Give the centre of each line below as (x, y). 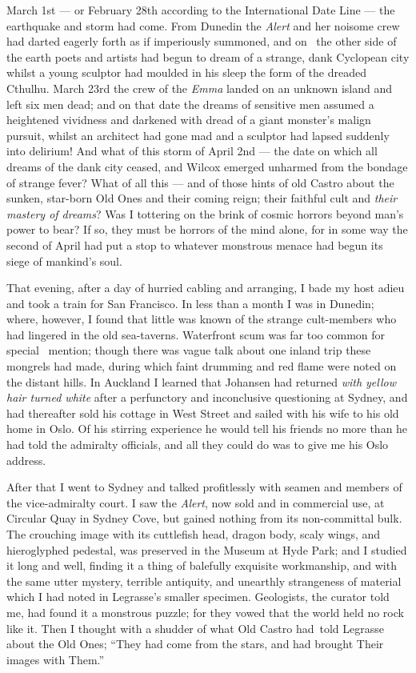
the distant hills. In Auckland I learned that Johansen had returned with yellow (201, 381)
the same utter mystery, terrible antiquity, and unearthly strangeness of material (204, 581)
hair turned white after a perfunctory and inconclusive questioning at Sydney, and (207, 397)
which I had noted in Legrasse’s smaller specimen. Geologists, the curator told (198, 597)
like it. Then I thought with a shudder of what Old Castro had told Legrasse (195, 628)
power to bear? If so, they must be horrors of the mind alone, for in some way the (207, 229)
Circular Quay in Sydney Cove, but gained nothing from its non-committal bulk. (204, 518)
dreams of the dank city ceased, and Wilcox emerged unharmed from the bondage (207, 166)
